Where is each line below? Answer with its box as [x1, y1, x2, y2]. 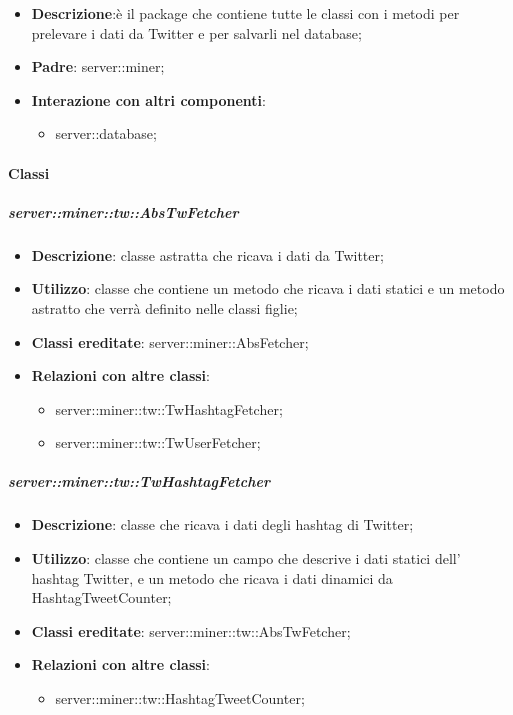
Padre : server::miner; [31, 56, 165, 77]
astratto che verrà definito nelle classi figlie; [31, 297, 298, 318]
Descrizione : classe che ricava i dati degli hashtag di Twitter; [31, 514, 414, 535]
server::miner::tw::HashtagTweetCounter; [55, 688, 305, 708]
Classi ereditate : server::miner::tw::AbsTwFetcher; [31, 620, 351, 641]
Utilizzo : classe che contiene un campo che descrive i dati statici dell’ [31, 548, 461, 569]
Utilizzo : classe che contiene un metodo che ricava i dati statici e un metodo [31, 278, 505, 299]
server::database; [55, 123, 157, 144]
